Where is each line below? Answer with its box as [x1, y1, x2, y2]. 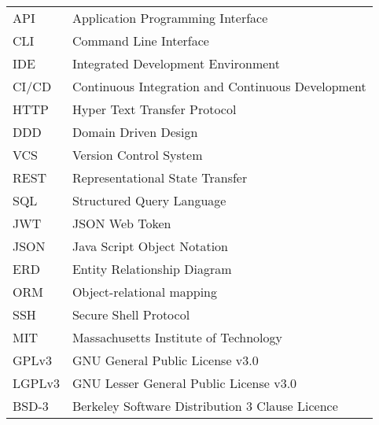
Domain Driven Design [72, 123, 198, 141]
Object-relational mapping [72, 283, 217, 301]
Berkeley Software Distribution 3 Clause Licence [72, 397, 338, 415]
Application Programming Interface [72, 9, 268, 27]
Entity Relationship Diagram [72, 260, 232, 278]
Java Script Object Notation [72, 237, 228, 255]
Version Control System [72, 146, 203, 164]
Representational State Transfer [72, 168, 248, 187]
